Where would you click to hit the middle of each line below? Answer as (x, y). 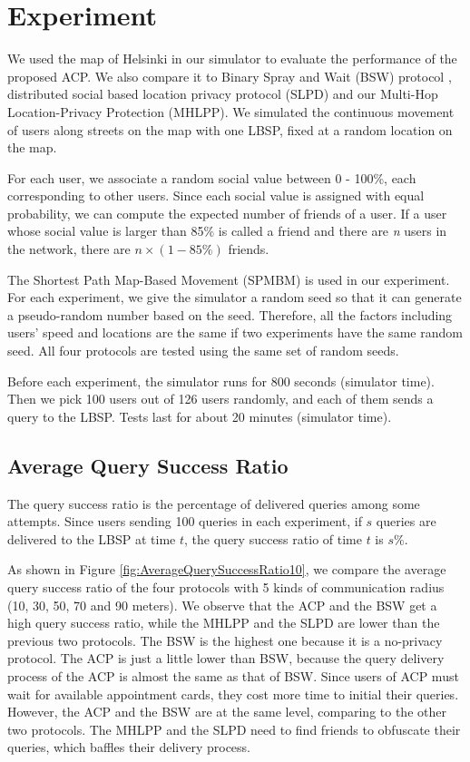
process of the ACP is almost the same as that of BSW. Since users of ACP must (233, 675)
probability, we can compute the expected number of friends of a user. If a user (227, 213)
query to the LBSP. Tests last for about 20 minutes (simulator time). (200, 416)
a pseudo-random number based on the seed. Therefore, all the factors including (230, 314)
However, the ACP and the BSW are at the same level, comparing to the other (227, 712)
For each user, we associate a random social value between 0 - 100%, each (212, 177)
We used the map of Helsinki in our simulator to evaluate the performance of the (232, 59)
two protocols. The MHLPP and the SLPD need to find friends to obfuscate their (234, 729)
